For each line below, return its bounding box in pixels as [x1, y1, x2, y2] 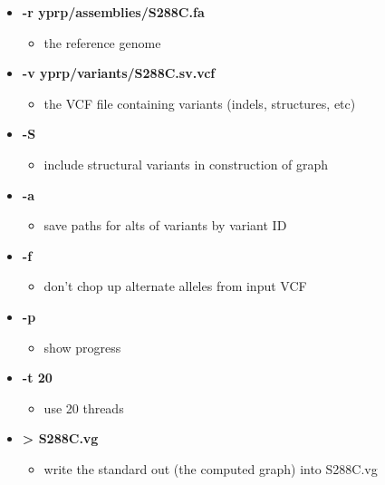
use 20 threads [43, 398, 124, 417]
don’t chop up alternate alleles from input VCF [43, 276, 307, 296]
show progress [43, 337, 121, 356]
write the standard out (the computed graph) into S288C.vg [43, 459, 378, 478]
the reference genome [43, 33, 161, 52]
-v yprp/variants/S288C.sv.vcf [22, 63, 216, 82]
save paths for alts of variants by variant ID [43, 216, 287, 235]
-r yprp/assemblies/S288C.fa [22, 3, 205, 21]
